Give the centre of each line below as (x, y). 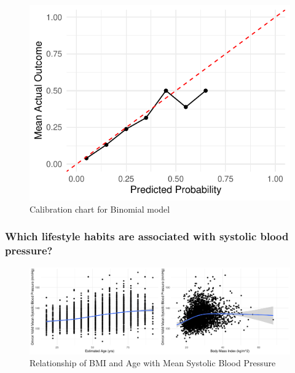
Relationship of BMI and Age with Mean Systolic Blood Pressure (153, 363)
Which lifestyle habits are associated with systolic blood (147, 236)
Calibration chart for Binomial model (100, 209)
